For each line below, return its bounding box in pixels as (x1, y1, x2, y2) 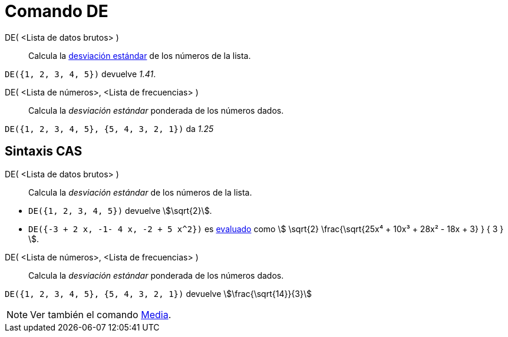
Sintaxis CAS (5, 144, 83, 159)
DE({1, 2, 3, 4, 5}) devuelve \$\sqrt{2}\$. (28, 205, 212, 216)
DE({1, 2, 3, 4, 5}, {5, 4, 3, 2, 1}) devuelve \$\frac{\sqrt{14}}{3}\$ (5, 288, 312, 299)
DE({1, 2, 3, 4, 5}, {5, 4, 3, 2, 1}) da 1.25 (5, 123, 214, 134)
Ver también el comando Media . (30, 308, 171, 321)
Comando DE (5, 1, 108, 21)
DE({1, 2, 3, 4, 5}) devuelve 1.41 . (5, 68, 156, 79)
